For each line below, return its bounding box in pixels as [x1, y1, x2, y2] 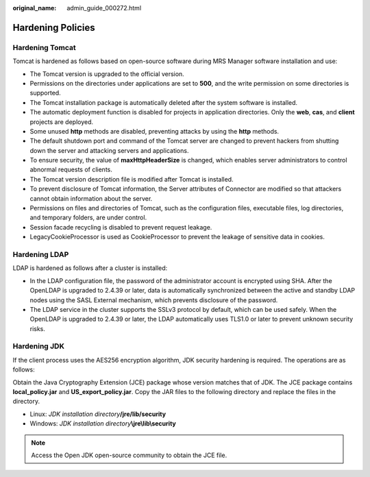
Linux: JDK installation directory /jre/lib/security [29, 410, 166, 418]
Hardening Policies [12, 21, 95, 34]
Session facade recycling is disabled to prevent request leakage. [29, 223, 212, 231]
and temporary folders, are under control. [29, 213, 147, 222]
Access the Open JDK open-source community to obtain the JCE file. [31, 451, 227, 459]
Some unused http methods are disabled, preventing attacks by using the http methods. [29, 127, 280, 135]
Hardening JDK [12, 341, 65, 351]
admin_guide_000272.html [66, 4, 142, 12]
